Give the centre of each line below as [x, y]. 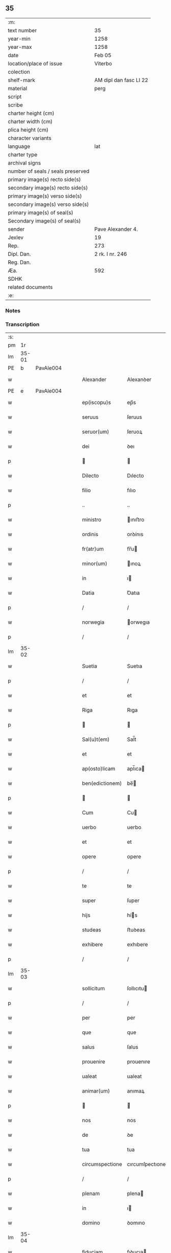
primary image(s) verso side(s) [45, 196]
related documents [30, 287]
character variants [30, 138]
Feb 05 [103, 55]
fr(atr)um [93, 549]
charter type [23, 154]
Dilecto [91, 476]
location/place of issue [35, 63]
